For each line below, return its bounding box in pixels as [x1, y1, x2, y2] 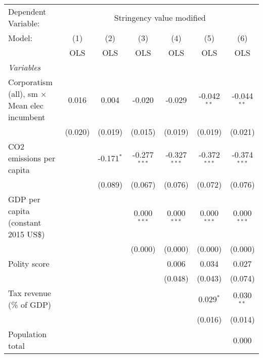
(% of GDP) [8, 299, 52, 310]
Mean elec [8, 99, 43, 111]
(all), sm [8, 88, 38, 99]
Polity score [8, 258, 50, 269]
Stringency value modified [114, 11, 206, 23]
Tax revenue [8, 287, 51, 299]
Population [8, 328, 47, 340]
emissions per [8, 152, 56, 164]
